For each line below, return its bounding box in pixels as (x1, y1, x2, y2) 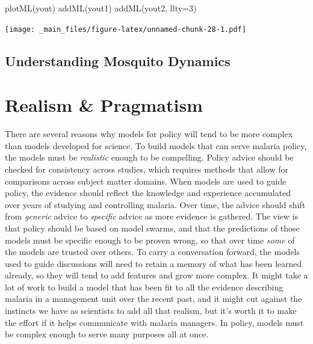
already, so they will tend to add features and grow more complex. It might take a (5, 269, 308, 281)
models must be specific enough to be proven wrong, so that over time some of (5, 233, 295, 246)
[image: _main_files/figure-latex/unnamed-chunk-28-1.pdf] (5, 25, 246, 34)
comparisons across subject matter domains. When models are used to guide (5, 174, 287, 187)
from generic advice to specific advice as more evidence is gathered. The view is (5, 210, 299, 223)
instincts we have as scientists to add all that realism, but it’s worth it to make (5, 304, 297, 317)
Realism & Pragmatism (5, 93, 203, 117)
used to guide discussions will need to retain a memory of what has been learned (5, 257, 302, 269)
